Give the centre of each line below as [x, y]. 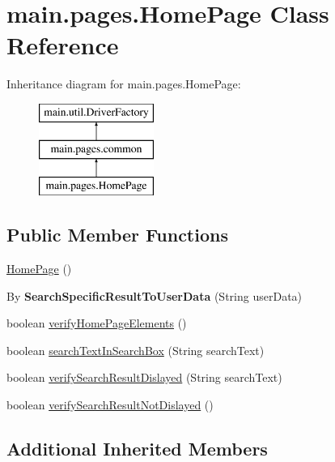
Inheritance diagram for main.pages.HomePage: [124, 84]
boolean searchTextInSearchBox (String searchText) [136, 350]
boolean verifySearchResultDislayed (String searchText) [144, 377]
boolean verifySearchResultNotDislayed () [110, 405]
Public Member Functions [117, 235]
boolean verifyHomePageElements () [97, 323]
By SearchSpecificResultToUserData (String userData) [155, 295]
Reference [63, 45]
